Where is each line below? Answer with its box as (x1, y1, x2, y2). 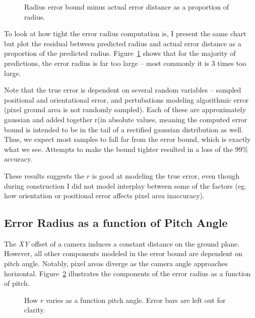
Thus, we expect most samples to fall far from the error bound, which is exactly (4, 134, 251, 144)
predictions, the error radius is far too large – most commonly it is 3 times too (4, 57, 246, 68)
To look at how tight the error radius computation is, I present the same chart (4, 28, 246, 39)
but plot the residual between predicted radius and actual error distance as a (4, 38, 241, 48)
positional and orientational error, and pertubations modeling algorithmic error (4, 94, 249, 105)
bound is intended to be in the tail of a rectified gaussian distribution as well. (4, 124, 243, 134)
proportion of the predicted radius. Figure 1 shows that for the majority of (4, 48, 236, 58)
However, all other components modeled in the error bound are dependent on (4, 248, 242, 259)
